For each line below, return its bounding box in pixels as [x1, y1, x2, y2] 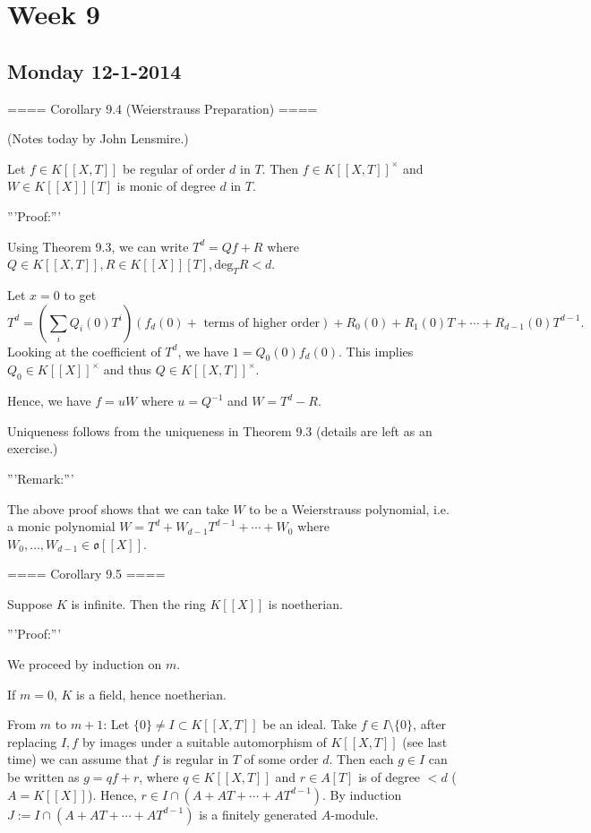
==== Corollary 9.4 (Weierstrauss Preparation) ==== [7, 99, 318, 117]
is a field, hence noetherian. [76, 684, 227, 703]
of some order [244, 750, 319, 769]
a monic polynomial [7, 517, 116, 536]
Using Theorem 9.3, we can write [7, 236, 189, 255]
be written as [7, 768, 80, 786]
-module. [330, 804, 379, 823]
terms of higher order [203, 316, 321, 330]
